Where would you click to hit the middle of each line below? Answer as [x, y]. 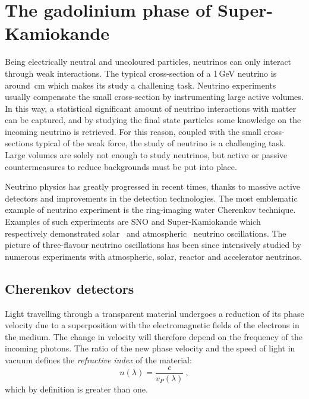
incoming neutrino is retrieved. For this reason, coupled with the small [133, 131]
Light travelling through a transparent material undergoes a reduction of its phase [154, 313]
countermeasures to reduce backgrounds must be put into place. [121, 166]
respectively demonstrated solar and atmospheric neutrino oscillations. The [146, 233]
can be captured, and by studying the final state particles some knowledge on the [153, 120]
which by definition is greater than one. [76, 389]
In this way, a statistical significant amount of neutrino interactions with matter [151, 108]
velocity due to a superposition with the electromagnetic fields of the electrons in [152, 325]
